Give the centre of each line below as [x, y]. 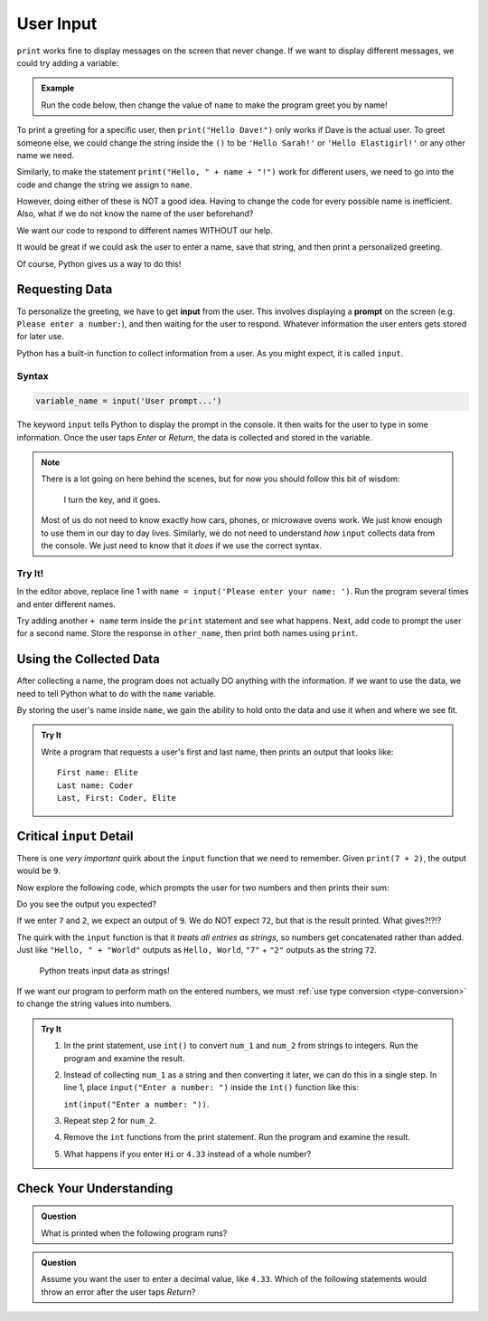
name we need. [46, 155]
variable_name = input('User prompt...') [129, 401]
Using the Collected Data [88, 659]
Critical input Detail [75, 836]
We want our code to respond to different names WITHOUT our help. [145, 230]
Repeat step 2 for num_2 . [110, 1121]
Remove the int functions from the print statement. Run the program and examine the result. [237, 1137]
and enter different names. [66, 604]
